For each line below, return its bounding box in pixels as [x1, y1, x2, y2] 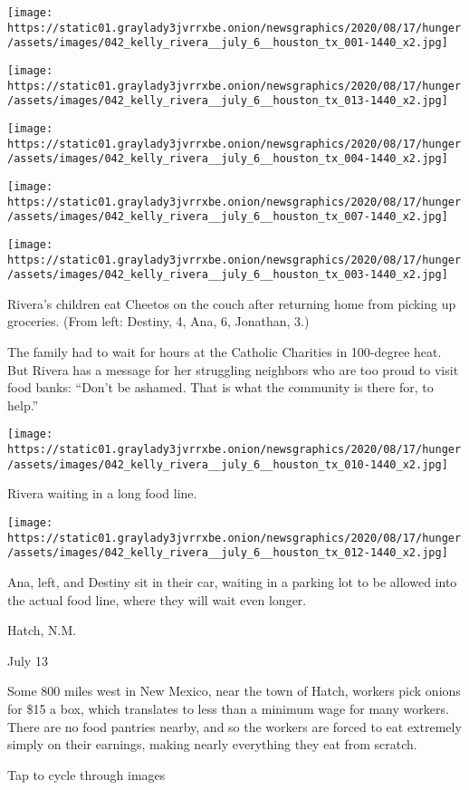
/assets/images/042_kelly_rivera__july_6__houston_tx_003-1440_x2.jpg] [7, 268, 448, 282]
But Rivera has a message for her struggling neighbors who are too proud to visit [7, 360, 459, 379]
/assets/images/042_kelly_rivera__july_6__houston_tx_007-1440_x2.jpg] [7, 210, 448, 224]
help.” [7, 395, 39, 414]
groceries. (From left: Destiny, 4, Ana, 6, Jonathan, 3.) [7, 312, 310, 331]
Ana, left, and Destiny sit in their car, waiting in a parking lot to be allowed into [7, 572, 457, 591]
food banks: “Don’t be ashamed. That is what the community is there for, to [7, 378, 434, 397]
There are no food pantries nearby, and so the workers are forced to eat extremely [7, 717, 462, 736]
